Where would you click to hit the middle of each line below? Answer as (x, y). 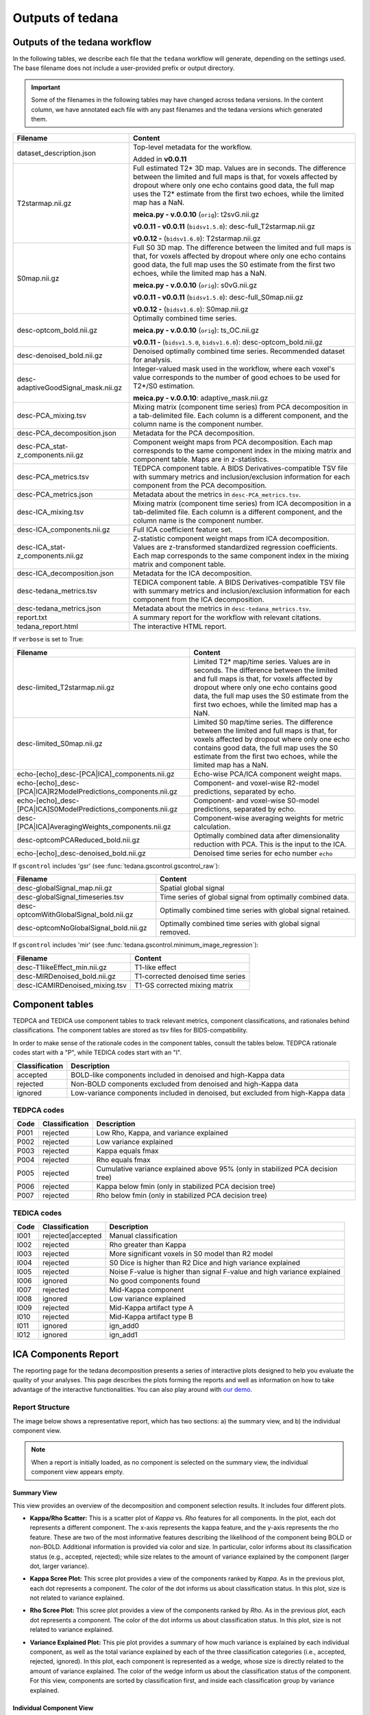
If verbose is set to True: (48, 639)
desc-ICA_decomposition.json (65, 573)
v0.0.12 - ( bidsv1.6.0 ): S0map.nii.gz (190, 309)
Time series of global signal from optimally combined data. (255, 897)
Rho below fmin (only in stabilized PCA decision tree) (182, 1196)
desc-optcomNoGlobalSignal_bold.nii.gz (82, 928)
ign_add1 (124, 1335)
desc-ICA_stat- (41, 547)
